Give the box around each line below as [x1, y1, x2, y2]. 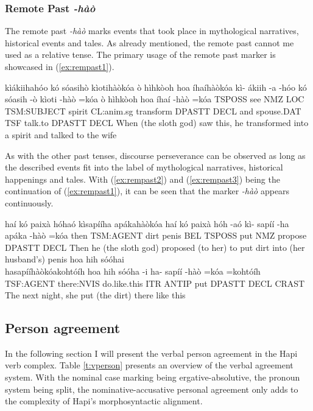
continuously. [5, 196, 54, 209]
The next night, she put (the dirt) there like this [5, 289, 186, 301]
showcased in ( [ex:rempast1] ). [5, 60, 114, 72]
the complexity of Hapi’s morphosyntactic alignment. [5, 395, 203, 407]
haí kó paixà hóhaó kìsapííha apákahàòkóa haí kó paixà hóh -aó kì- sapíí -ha [5, 217, 289, 230]
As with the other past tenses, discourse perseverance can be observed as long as [5, 149, 306, 161]
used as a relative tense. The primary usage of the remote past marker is [5, 48, 276, 61]
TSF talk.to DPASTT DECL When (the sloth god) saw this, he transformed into [5, 116, 309, 129]
